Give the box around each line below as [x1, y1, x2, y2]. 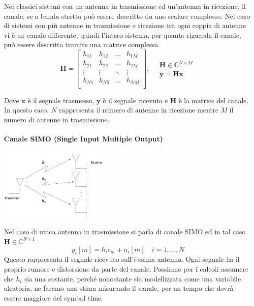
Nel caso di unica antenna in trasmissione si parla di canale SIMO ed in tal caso [4, 226, 246, 237]
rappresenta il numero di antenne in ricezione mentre [59, 105, 219, 115]
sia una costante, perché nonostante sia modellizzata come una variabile [24, 273, 241, 283]
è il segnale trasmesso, [28, 95, 95, 105]
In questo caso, [4, 105, 49, 115]
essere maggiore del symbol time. [4, 292, 103, 303]
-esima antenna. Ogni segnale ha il [136, 254, 240, 264]
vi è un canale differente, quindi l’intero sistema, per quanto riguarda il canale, [4, 29, 241, 40]
